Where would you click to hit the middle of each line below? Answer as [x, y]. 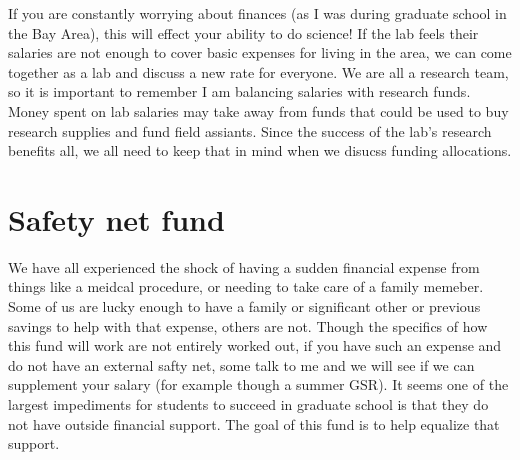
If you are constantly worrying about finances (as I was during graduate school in [257, 13]
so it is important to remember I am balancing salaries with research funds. [239, 91]
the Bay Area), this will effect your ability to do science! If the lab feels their [243, 32]
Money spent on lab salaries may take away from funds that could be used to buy [258, 110]
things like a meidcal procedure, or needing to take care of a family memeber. [246, 286]
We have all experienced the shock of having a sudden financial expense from [244, 266]
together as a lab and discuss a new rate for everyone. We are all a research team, [258, 71]
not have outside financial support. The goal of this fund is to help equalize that [254, 423]
